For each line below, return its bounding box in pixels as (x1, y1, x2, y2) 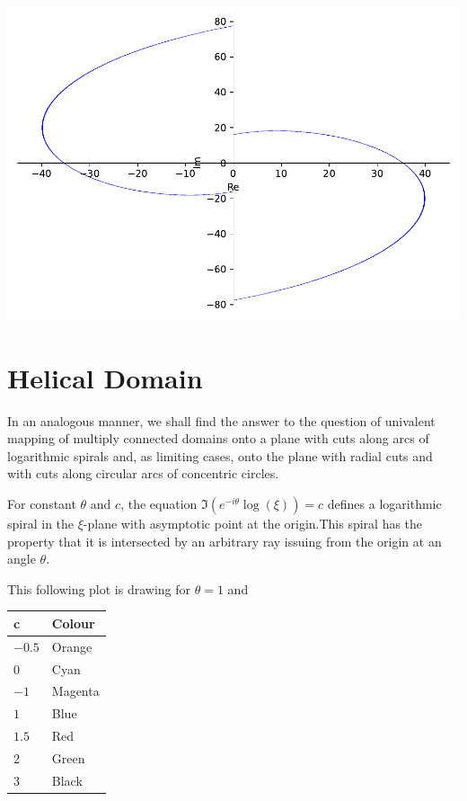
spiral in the (7, 514, 75, 533)
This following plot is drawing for (7, 579, 191, 598)
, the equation (120, 494, 198, 513)
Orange (51, 636, 93, 655)
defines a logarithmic (327, 494, 442, 513)
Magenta (51, 681, 100, 700)
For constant (7, 494, 76, 513)
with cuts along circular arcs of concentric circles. (7, 464, 279, 483)
